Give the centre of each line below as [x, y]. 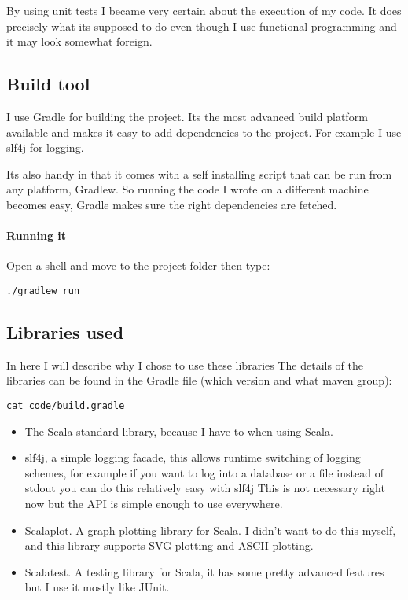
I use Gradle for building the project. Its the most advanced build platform [187, 116]
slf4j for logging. [45, 147]
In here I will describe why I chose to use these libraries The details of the [185, 364]
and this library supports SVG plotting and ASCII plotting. [169, 545]
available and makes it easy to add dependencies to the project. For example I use [204, 132]
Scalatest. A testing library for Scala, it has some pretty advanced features [204, 571]
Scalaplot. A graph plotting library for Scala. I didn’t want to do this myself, [210, 530]
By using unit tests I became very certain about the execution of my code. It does [204, 10]
